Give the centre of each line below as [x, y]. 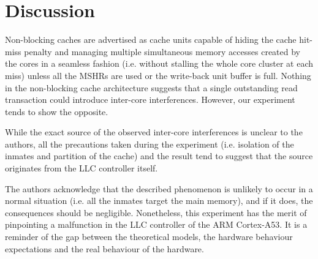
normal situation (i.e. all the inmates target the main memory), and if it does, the [159, 201]
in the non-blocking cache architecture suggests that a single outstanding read [151, 87]
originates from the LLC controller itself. [81, 168]
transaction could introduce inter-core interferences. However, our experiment [150, 99]
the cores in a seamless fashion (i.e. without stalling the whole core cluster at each [159, 63]
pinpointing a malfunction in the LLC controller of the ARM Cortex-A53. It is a [156, 224]
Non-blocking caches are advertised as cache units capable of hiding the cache [151, 39]
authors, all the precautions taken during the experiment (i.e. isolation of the [150, 144]
